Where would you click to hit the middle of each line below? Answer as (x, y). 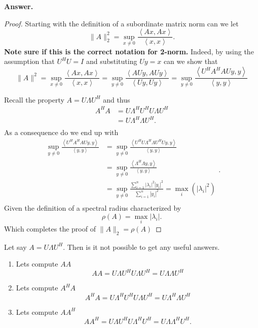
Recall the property (34, 99)
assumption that (29, 61)
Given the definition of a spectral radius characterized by (93, 208)
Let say (15, 247)
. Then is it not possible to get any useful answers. (141, 247)
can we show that (191, 61)
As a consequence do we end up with (61, 132)
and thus (117, 99)
